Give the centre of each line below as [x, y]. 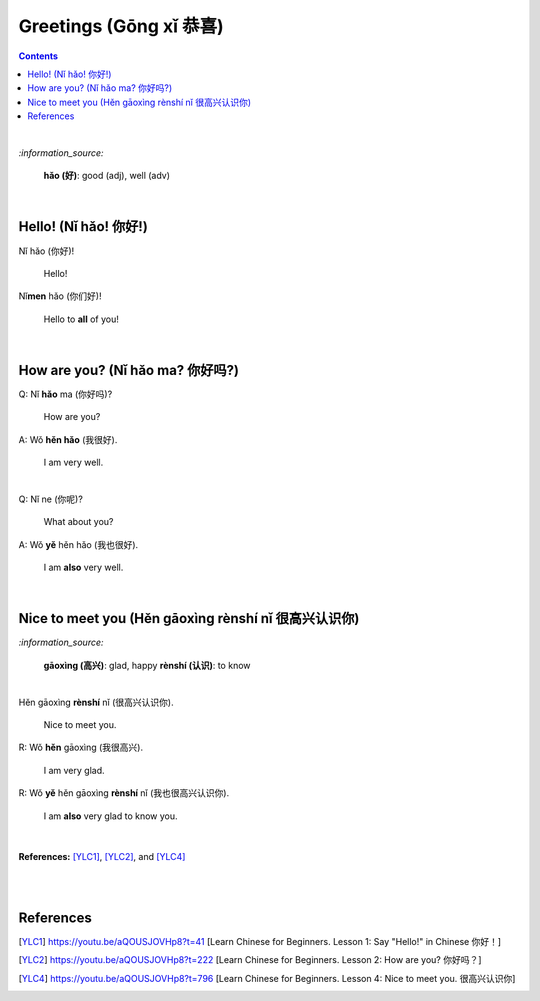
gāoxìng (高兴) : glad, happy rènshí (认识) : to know [147, 665]
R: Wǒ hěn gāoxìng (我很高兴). [81, 747]
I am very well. [73, 462]
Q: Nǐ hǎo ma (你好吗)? [65, 394]
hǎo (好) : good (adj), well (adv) [106, 176]
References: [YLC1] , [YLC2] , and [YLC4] [102, 857]
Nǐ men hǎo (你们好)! [60, 296]
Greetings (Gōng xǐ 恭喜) [121, 26]
